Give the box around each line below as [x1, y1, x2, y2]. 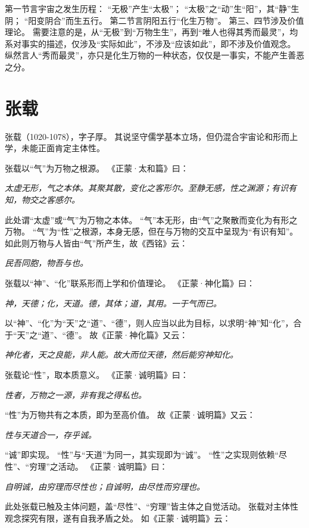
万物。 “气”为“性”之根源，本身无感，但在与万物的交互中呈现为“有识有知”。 [5, 225, 298, 238]
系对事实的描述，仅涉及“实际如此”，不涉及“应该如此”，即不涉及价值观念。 [5, 37, 296, 49]
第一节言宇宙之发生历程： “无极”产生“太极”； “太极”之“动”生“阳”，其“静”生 [5, 2, 299, 14]
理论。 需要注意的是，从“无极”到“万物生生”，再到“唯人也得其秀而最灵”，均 [5, 26, 298, 38]
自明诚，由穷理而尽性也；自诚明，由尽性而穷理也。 [5, 480, 205, 492]
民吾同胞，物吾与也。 [5, 257, 88, 269]
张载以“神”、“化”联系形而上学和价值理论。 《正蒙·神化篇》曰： [5, 277, 255, 289]
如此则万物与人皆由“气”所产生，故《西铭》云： [5, 236, 188, 249]
